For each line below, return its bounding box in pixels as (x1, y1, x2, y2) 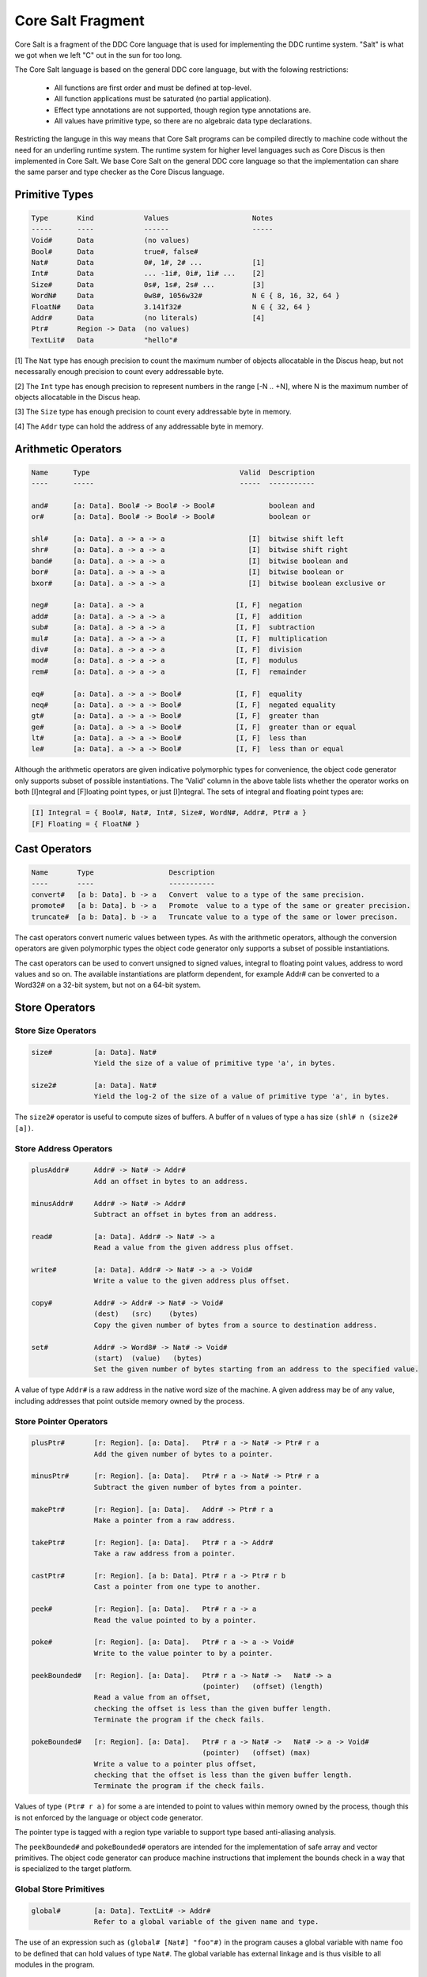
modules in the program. (14, 1960, 95, 1969)
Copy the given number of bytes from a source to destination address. (93, 1321, 378, 1329)
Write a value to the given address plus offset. (93, 1276, 290, 1285)
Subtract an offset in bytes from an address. (93, 1210, 278, 1219)
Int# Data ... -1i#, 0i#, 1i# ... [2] (31, 269, 265, 278)
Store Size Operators (14, 1025, 96, 1036)
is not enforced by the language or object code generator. (14, 1813, 203, 1822)
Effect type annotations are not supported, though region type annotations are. (54, 105, 312, 115)
